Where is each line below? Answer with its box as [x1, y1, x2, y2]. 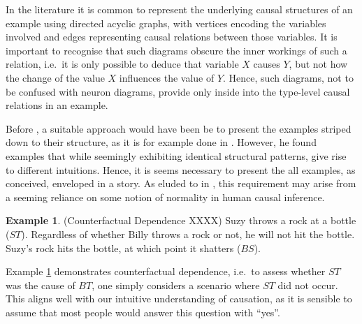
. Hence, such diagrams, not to [223, 70, 354, 84]
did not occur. [277, 277, 338, 292]
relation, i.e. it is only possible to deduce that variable [6, 57, 239, 71]
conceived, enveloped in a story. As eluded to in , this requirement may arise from [6, 176, 356, 191]
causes [253, 57, 280, 71]
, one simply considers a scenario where [92, 277, 260, 292]
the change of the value [6, 70, 105, 84]
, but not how [289, 57, 348, 71]
